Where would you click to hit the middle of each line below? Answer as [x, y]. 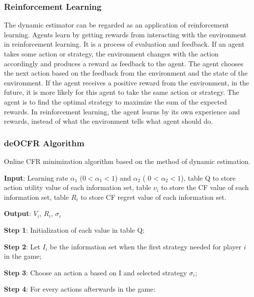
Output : [18, 213]
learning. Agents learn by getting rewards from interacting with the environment [125, 34]
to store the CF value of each [205, 187]
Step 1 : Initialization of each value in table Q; [74, 229]
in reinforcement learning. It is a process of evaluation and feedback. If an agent [124, 44]
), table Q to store [208, 177]
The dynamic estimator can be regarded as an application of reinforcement [117, 25]
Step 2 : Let [22, 246]
